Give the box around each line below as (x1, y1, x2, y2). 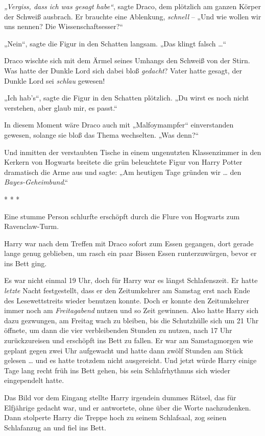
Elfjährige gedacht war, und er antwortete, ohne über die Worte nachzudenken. (4, 402, 251, 413)
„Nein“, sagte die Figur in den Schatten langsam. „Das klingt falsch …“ (4, 38, 227, 48)
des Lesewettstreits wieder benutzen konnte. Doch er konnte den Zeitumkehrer (4, 295, 249, 305)
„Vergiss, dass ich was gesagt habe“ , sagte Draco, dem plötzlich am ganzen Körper (4, 1, 261, 11)
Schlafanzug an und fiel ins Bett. (4, 422, 106, 432)
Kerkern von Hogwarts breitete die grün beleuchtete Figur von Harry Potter (4, 157, 243, 167)
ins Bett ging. (4, 258, 47, 268)
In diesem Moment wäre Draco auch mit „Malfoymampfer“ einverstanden (4, 119, 234, 130)
